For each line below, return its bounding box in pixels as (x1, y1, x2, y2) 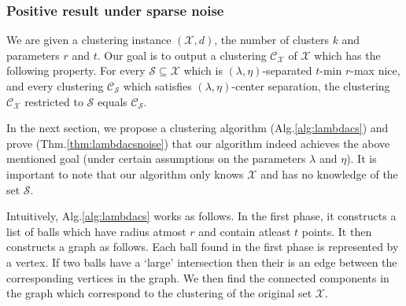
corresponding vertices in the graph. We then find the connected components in (6, 269, 389, 286)
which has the (314, 46, 381, 63)
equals (98, 93, 127, 109)
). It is (346, 150, 377, 167)
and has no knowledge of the (260, 165, 398, 182)
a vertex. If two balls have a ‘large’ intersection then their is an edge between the (6, 253, 397, 270)
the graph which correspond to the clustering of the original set (6, 285, 312, 301)
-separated (262, 62, 312, 79)
